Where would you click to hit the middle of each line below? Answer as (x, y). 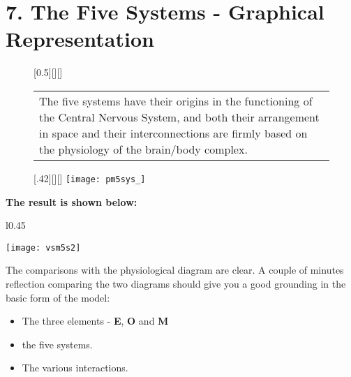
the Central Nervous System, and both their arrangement (179, 117)
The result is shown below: (72, 201)
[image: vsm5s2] (43, 247)
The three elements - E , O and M (95, 321)
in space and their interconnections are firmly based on (173, 133)
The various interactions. (75, 368)
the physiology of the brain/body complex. (143, 149)
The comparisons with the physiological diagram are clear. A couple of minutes (175, 270)
